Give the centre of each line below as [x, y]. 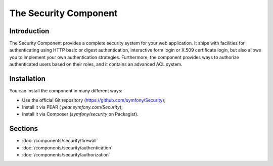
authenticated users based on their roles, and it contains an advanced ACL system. [96, 64]
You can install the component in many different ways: [66, 91]
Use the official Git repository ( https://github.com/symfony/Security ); [94, 100]
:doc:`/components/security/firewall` [60, 141]
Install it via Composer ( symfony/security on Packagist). [80, 114]
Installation [27, 79]
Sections [24, 129]
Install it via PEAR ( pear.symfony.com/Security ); [73, 107]
